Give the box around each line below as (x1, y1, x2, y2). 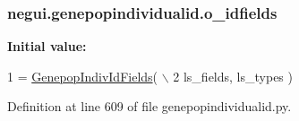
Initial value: (7, 37, 87, 56)
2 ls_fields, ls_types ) (173, 66, 293, 85)
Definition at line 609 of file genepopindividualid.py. (7, 97, 292, 116)
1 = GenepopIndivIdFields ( (7, 66, 158, 85)
